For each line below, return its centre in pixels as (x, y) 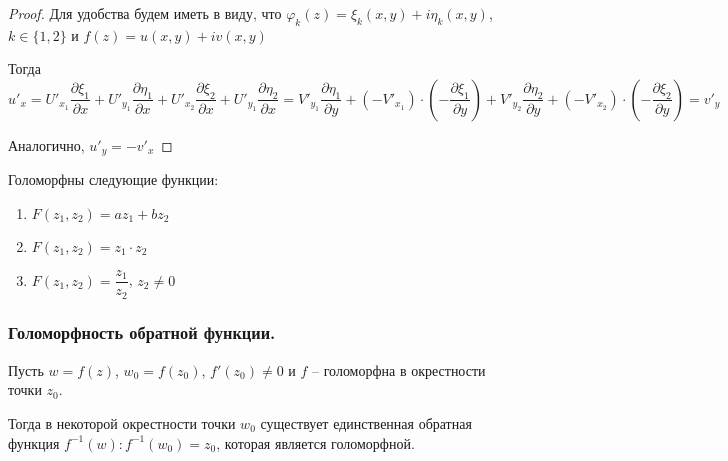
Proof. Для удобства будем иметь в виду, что (145, 13)
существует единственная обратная (366, 422)
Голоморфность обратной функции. (142, 332)
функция (34, 442)
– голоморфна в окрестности (399, 369)
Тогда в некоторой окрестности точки (122, 422)
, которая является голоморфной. (315, 442)
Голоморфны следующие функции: (113, 179)
